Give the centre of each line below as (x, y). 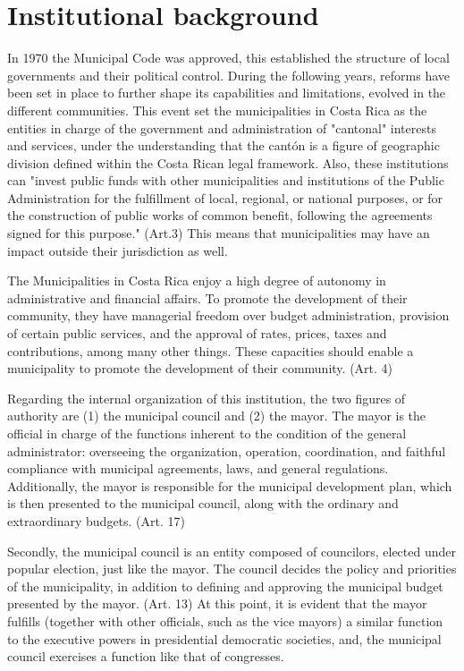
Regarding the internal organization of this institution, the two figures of (207, 398)
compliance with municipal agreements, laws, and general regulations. (198, 468)
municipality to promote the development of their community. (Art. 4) (200, 368)
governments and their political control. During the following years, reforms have (228, 75)
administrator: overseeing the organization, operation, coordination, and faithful (227, 450)
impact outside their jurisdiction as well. (118, 250)
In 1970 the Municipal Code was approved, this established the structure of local (228, 58)
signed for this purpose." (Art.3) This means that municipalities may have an (219, 233)
